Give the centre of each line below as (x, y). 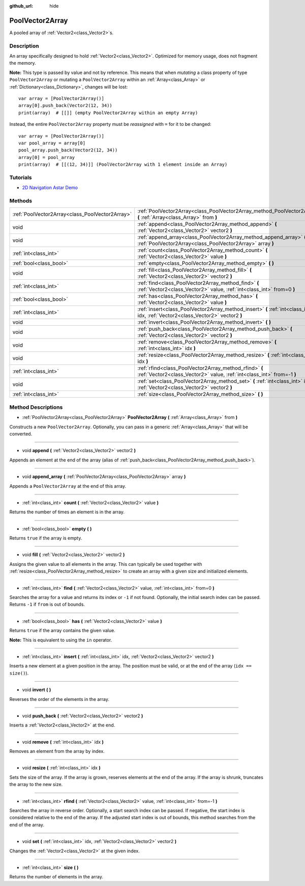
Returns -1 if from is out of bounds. (47, 605)
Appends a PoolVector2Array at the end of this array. (68, 486)
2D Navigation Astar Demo (50, 188)
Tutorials (21, 177)
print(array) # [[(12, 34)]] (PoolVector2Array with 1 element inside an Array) (123, 165)
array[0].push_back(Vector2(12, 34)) (66, 106)
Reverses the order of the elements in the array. (59, 699)
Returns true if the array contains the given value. (62, 631)
